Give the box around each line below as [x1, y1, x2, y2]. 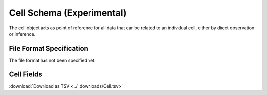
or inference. [9, 31, 36, 37]
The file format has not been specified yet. [9, 57, 96, 63]
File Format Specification [9, 44, 89, 53]
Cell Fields [9, 70, 42, 78]
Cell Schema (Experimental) [9, 7, 127, 18]
